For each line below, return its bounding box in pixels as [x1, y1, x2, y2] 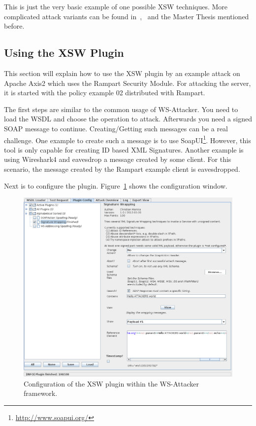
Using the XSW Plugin [4, 45, 124, 60]
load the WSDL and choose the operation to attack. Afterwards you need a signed [4, 114, 252, 124]
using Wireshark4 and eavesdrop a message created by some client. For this [4, 154, 231, 164]
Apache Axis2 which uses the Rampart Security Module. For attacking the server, [4, 77, 251, 88]
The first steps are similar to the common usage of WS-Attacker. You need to [4, 104, 238, 114]
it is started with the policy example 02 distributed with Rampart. [4, 87, 205, 98]
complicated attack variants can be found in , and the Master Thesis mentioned [4, 11, 249, 21]
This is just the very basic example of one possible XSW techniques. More [4, 1, 228, 11]
